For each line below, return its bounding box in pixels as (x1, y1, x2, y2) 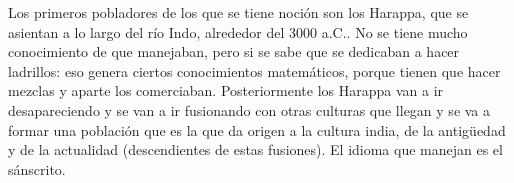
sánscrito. (8, 158, 66, 179)
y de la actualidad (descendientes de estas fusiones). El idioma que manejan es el (8, 139, 503, 160)
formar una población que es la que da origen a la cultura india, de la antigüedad (8, 119, 506, 140)
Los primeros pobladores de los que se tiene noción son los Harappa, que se (8, 2, 469, 22)
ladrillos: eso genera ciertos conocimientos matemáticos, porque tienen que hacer (8, 60, 501, 81)
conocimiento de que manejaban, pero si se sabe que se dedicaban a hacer (8, 41, 460, 62)
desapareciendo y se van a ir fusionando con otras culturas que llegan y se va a (8, 99, 491, 120)
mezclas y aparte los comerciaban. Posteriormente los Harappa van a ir (8, 80, 444, 101)
